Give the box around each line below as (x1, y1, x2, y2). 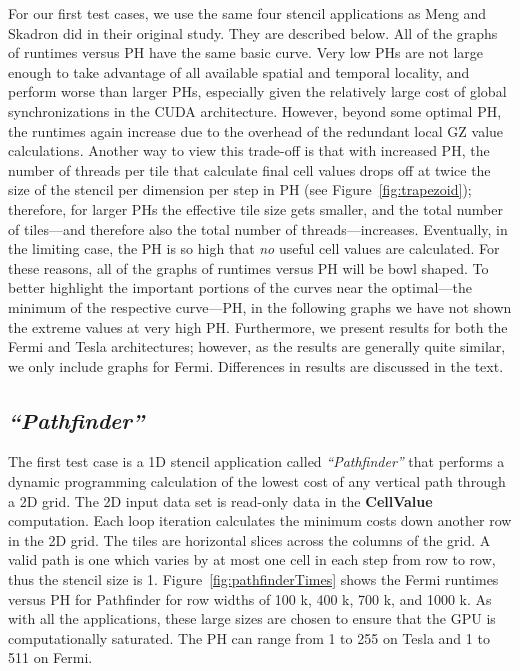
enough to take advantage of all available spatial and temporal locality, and (8, 61, 470, 82)
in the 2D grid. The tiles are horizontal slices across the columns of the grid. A (8, 529, 491, 550)
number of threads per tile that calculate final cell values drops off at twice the (8, 159, 491, 180)
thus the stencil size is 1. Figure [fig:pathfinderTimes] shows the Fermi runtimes (8, 569, 499, 590)
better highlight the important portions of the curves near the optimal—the (8, 277, 472, 298)
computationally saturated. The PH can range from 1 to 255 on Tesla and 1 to (8, 627, 490, 648)
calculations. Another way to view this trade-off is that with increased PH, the (8, 140, 490, 161)
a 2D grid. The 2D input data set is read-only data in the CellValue (8, 490, 433, 511)
